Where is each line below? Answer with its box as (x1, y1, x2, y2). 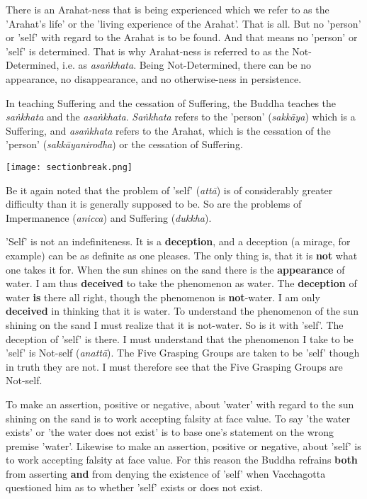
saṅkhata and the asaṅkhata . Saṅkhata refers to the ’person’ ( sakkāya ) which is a (6, 109, 356, 124)
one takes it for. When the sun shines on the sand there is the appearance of (6, 262, 345, 276)
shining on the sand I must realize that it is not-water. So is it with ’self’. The (6, 317, 344, 332)
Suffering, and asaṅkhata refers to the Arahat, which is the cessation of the (6, 123, 331, 138)
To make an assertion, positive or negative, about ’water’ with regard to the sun (6, 396, 354, 411)
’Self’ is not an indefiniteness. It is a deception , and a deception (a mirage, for (6, 234, 351, 249)
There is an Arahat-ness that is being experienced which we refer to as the (6, 2, 329, 16)
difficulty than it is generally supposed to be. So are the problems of (6, 196, 302, 211)
